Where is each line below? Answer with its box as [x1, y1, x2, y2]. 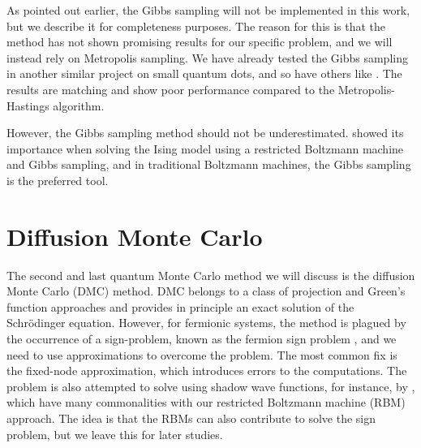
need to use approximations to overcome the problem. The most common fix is [6, 346, 397, 363]
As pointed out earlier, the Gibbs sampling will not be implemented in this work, [6, 2, 410, 18]
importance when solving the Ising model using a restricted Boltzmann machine [6, 140, 404, 157]
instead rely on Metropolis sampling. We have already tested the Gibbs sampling [6, 49, 408, 66]
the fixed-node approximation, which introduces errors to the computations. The [6, 362, 407, 379]
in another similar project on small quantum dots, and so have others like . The [6, 65, 402, 82]
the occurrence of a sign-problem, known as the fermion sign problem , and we [6, 330, 397, 347]
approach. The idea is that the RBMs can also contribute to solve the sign [6, 410, 376, 426]
